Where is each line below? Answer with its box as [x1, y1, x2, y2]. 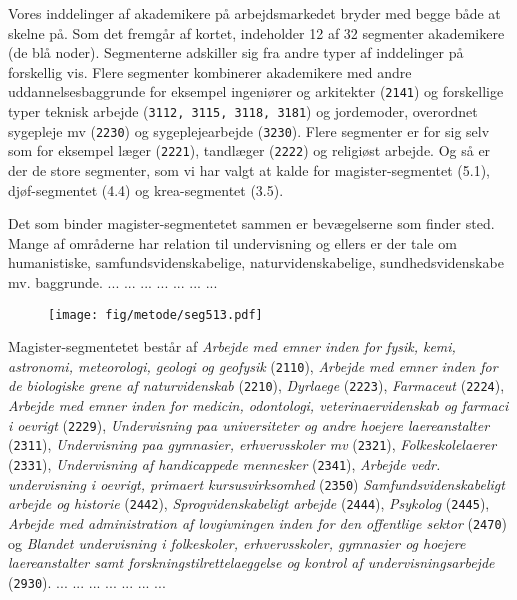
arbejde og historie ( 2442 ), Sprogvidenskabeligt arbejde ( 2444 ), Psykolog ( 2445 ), [8, 493, 490, 514]
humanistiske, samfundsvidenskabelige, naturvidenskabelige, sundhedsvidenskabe [8, 252, 504, 273]
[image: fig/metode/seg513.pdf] [48, 307, 263, 322]
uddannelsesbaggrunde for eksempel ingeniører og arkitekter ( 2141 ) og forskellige [8, 81, 504, 102]
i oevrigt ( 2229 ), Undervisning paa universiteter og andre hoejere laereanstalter [8, 414, 490, 435]
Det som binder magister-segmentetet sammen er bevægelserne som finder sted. [8, 213, 495, 234]
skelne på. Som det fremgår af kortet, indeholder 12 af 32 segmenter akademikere [8, 22, 505, 43]
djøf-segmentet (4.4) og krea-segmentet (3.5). [8, 179, 284, 200]
